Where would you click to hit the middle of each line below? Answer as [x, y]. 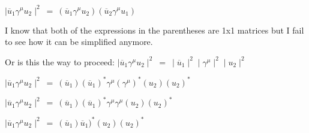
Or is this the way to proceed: [60, 61]
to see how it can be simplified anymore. [79, 42]
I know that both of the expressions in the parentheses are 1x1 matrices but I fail [154, 30]
